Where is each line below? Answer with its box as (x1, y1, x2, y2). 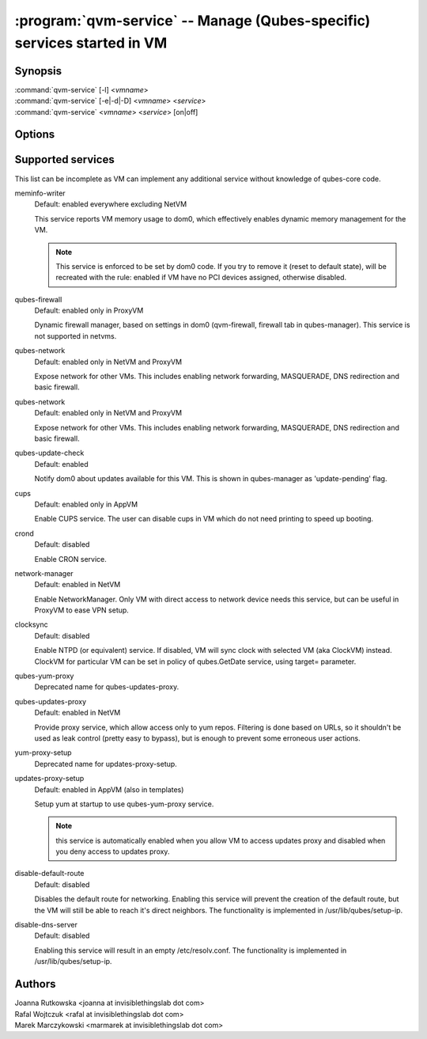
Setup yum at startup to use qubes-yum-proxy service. (34, 799, 214, 809)
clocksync (14, 620, 48, 629)
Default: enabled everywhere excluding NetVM (34, 199, 187, 209)
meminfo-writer (14, 188, 66, 198)
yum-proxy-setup (14, 748, 72, 757)
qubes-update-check (14, 448, 85, 458)
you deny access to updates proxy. (55, 847, 170, 856)
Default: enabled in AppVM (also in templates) (34, 784, 184, 794)
